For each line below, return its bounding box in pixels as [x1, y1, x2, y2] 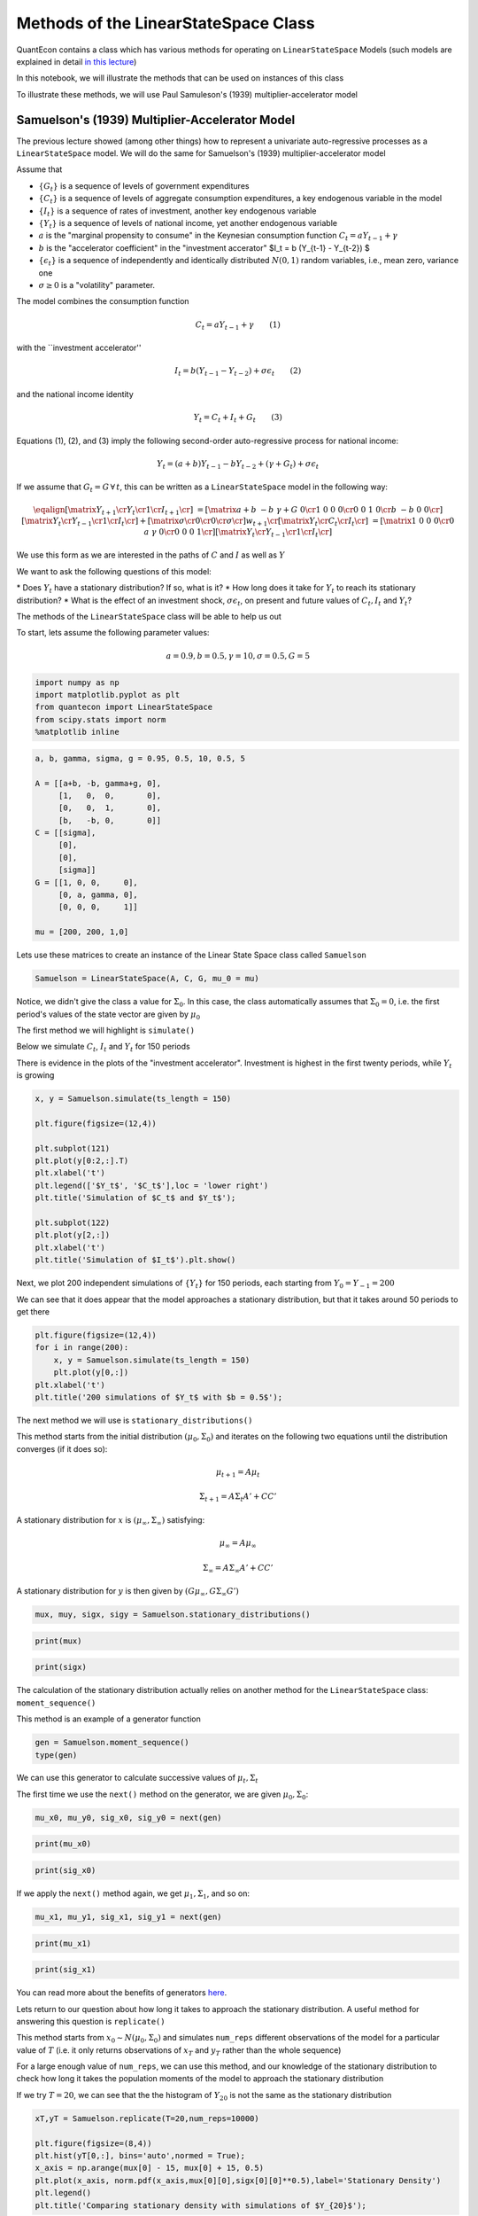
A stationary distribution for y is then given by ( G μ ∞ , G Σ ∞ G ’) [16, 1586, 239, 1599]
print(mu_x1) [35, 1938, 92, 1948]
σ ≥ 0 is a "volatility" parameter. [38, 279, 155, 290]
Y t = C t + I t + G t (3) [193, 412, 283, 425]
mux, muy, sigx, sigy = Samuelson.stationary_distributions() [35, 1610, 311, 1619]
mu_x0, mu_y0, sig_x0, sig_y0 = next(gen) [35, 1813, 222, 1822]
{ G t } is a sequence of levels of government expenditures [38, 180, 250, 193]
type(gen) [35, 1750, 78, 1760]
